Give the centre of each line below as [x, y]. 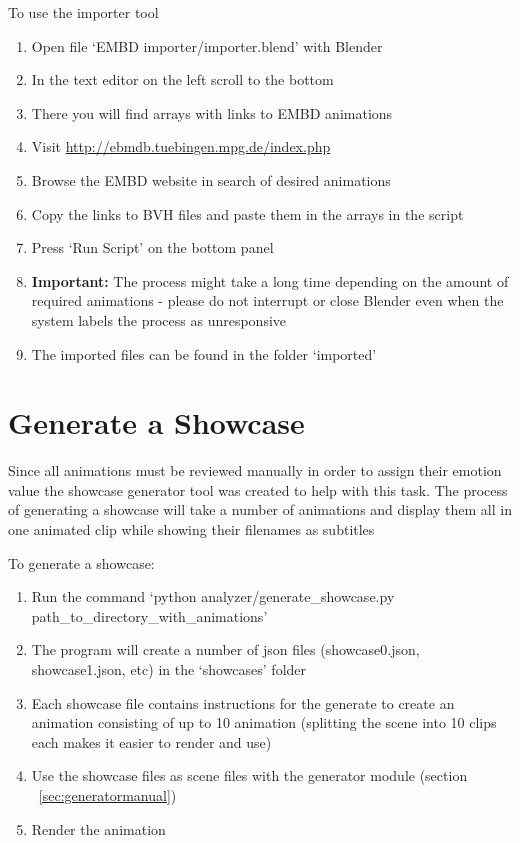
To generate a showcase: [81, 562]
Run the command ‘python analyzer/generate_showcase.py [213, 596]
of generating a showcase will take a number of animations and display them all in [260, 509]
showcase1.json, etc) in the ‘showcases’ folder [169, 669]
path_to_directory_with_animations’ [149, 615]
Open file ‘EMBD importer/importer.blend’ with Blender [207, 45]
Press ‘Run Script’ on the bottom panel [152, 247]
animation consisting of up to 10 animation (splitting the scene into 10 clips [264, 722]
